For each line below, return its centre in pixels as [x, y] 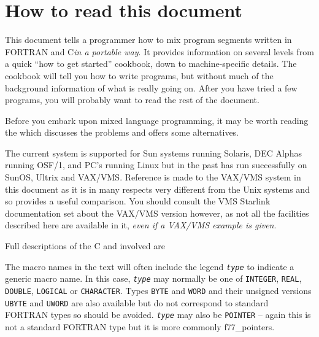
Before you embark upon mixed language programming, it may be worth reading [157, 120]
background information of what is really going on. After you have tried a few [151, 87]
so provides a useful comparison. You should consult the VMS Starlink [138, 201]
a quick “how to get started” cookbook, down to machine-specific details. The [151, 64]
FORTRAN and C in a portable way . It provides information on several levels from [159, 51]
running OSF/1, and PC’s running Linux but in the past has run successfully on [156, 165]
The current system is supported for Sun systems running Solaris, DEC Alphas [153, 153]
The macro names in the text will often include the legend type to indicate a [150, 266]
